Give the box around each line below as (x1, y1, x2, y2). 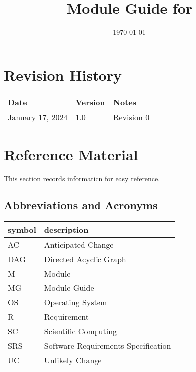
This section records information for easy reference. (4, 173, 160, 183)
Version (75, 96, 105, 108)
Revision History (4, 64, 122, 85)
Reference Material (4, 144, 138, 164)
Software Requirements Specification (44, 339, 171, 351)
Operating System (44, 296, 107, 308)
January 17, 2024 (8, 111, 68, 123)
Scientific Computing (44, 325, 117, 337)
